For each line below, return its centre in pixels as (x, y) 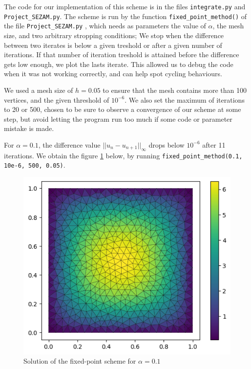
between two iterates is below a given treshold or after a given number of (113, 45)
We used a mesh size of (39, 90)
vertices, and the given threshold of (57, 99)
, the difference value (69, 144)
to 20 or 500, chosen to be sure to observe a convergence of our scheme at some (123, 109)
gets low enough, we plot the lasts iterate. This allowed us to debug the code (119, 64)
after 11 (214, 144)
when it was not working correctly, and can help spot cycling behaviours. (113, 74)
